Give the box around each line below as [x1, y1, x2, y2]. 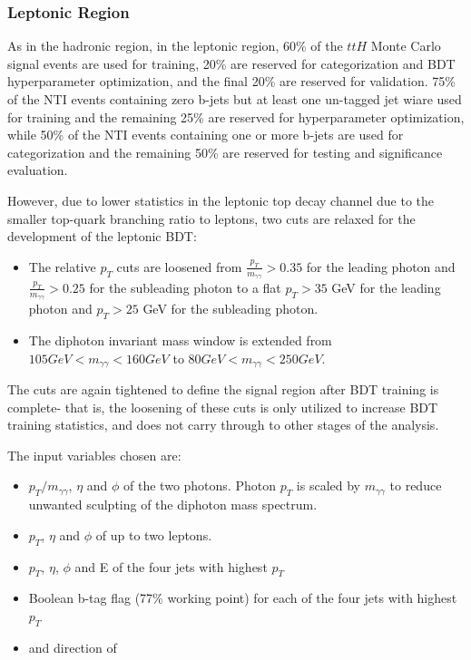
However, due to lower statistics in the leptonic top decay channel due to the [7, 190, 435, 209]
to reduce [389, 476, 442, 495]
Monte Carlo [370, 36, 441, 55]
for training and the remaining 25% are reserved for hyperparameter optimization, [7, 107, 465, 126]
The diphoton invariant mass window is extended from [28, 331, 332, 350]
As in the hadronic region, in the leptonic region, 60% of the [7, 36, 343, 55]
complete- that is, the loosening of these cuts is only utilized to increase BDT [7, 397, 438, 416]
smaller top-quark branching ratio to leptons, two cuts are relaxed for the [7, 209, 416, 228]
